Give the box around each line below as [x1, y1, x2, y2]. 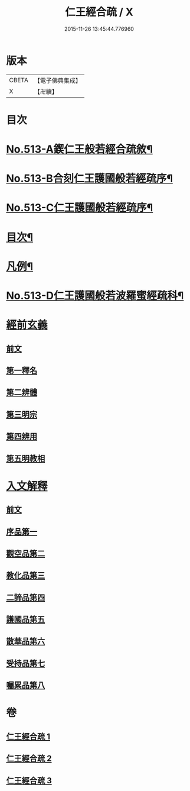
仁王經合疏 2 [6, 754, 52, 764]
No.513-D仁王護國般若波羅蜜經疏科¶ [6, 289, 184, 302]
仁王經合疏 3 [6, 776, 52, 786]
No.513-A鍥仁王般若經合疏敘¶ [6, 143, 153, 156]
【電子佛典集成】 [34, 76, 81, 85]
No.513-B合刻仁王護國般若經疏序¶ [6, 172, 173, 185]
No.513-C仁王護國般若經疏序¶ [6, 201, 153, 215]
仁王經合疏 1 [6, 731, 51, 741]
